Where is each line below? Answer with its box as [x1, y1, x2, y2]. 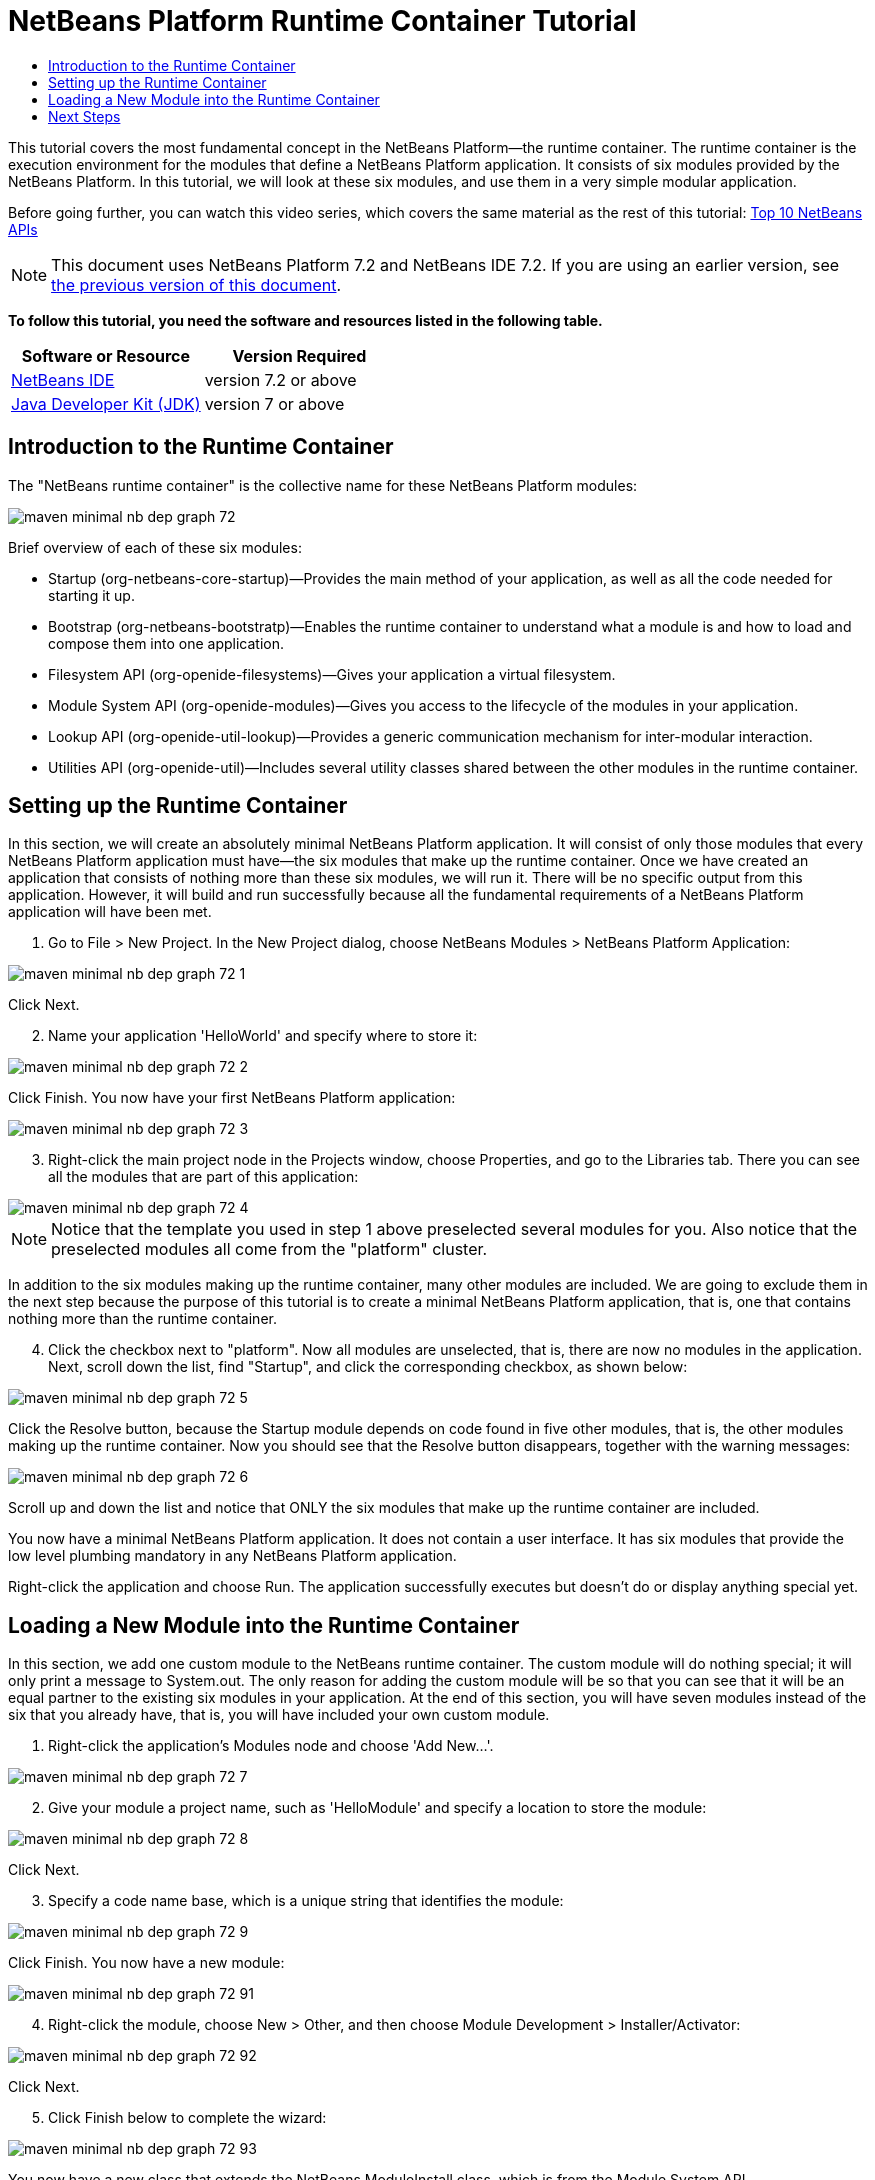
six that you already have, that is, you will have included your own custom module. [8, 1706, 550, 1724]
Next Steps [48, 107, 121, 125]
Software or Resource [21, 345, 190, 366]
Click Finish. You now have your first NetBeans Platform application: [8, 1089, 456, 1107]
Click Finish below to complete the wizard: [48, 2109, 327, 2127]
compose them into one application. [48, 634, 284, 652]
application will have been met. [8, 903, 212, 921]
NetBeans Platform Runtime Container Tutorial [8, 4, 637, 38]
